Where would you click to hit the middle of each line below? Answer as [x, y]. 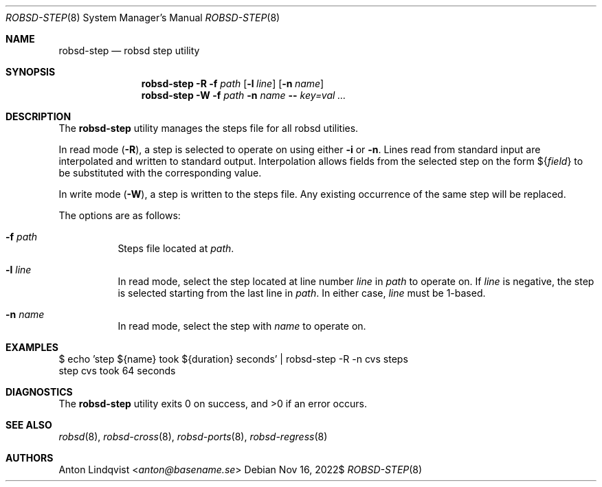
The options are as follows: [120, 215]
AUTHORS [30, 458]
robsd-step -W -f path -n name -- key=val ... [244, 95]
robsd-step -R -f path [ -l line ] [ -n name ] [233, 83]
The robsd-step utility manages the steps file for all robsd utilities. [209, 128]
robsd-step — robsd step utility [129, 50]
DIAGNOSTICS [39, 392]
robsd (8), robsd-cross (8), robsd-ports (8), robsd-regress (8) [193, 437]
